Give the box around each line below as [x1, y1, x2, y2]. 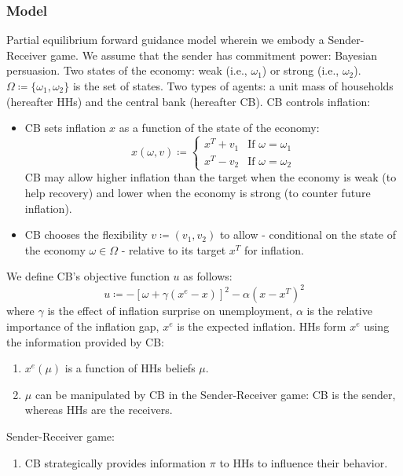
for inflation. [244, 241, 304, 258]
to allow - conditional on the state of [219, 226, 396, 243]
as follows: [183, 268, 233, 284]
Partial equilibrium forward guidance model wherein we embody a [6, 31, 324, 48]
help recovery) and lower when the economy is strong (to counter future [24, 185, 371, 200]
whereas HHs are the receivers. [24, 401, 173, 418]
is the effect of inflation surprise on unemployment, [47, 302, 293, 319]
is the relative [306, 302, 372, 319]
